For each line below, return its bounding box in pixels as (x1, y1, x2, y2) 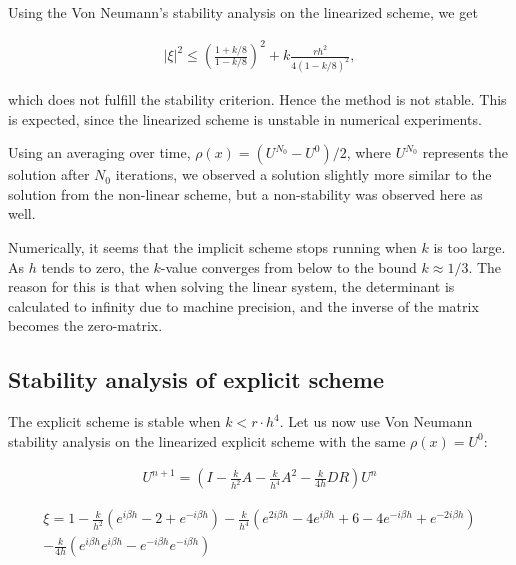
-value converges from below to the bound (160, 256, 417, 277)
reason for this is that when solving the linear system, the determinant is (8, 276, 455, 297)
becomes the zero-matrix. (8, 315, 163, 336)
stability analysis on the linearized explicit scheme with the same (8, 430, 406, 451)
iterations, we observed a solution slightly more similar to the (115, 164, 492, 185)
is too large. (433, 236, 506, 257)
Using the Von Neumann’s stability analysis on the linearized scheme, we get (8, 2, 478, 22)
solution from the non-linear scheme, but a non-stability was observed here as (8, 183, 483, 204)
